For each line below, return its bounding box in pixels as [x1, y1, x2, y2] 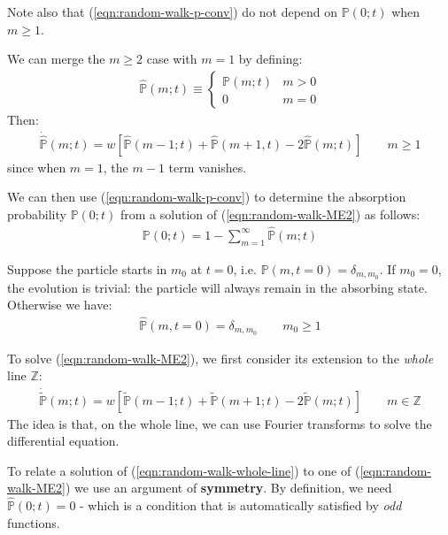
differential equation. [7, 432, 120, 450]
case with [146, 50, 197, 68]
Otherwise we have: [7, 295, 112, 314]
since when [7, 157, 66, 176]
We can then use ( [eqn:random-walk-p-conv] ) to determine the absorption [7, 187, 406, 206]
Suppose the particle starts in [7, 259, 167, 278]
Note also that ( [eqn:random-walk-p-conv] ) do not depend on [7, 3, 338, 20]
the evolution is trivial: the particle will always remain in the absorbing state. [7, 278, 428, 296]
